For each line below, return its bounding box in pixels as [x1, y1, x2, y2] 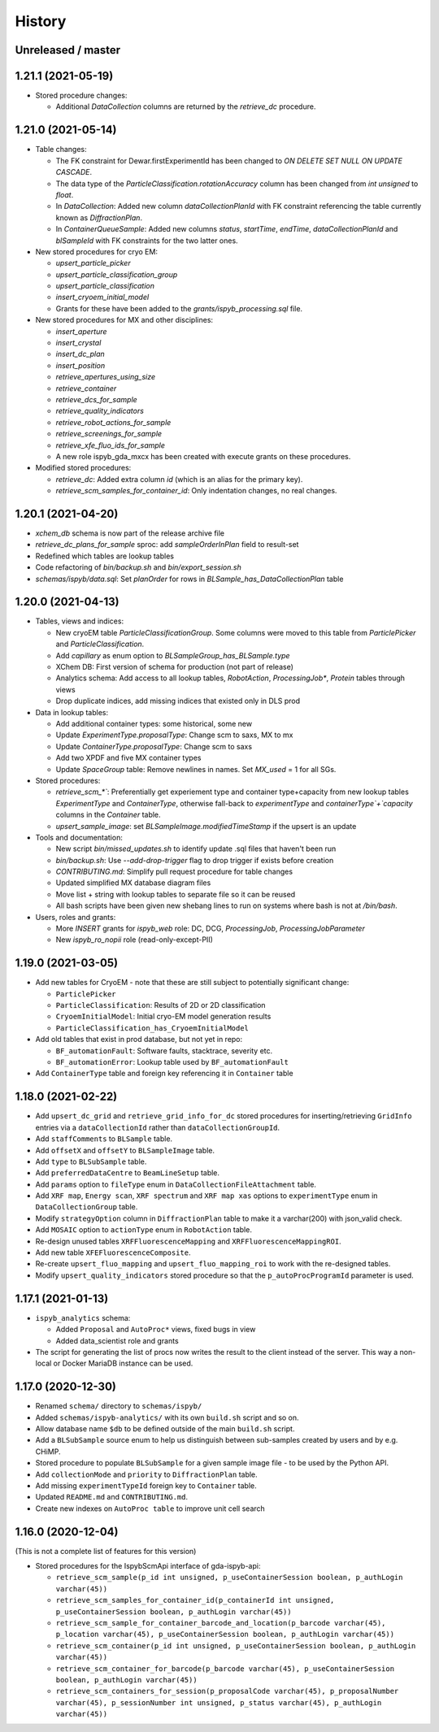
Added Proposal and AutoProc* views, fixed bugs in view [55, 1325, 256, 1335]
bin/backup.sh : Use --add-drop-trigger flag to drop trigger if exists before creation [55, 855, 334, 865]
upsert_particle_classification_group [55, 269, 178, 280]
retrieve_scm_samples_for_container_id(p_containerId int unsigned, [55, 1595, 335, 1605]
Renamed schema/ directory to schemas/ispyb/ [35, 1401, 202, 1411]
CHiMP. [35, 1447, 61, 1456]
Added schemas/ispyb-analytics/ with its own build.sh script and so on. [35, 1413, 300, 1422]
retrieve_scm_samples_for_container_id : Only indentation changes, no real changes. [55, 486, 337, 496]
